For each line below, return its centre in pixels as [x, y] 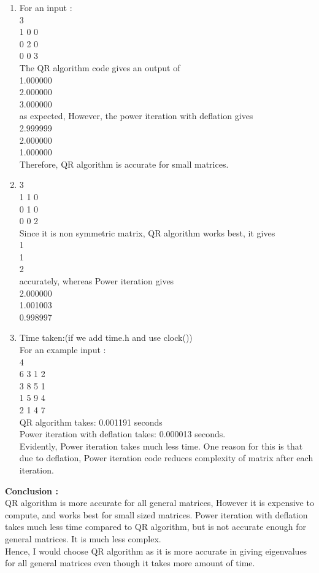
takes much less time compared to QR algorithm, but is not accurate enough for [156, 527]
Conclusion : [32, 490]
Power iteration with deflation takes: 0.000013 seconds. [122, 434]
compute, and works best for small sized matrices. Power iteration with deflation [156, 514]
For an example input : [63, 350]
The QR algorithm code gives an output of [100, 67]
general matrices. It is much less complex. [83, 538]
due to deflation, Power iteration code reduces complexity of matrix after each [166, 458]
